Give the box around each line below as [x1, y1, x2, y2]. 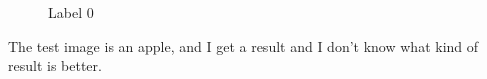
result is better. [8, 55, 102, 76]
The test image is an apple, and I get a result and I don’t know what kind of [8, 35, 479, 56]
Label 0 [48, 2, 94, 22]
